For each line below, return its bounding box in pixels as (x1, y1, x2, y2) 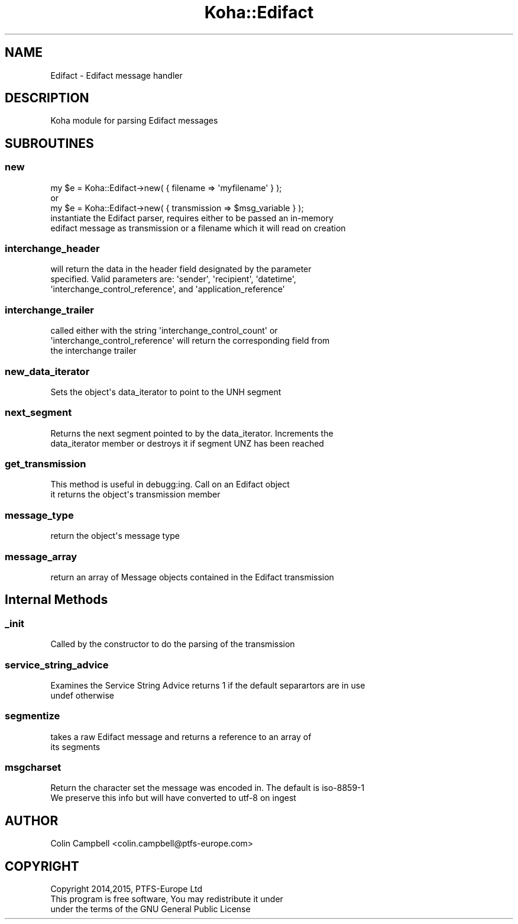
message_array (5, 550, 77, 563)
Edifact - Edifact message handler (50, 70, 183, 80)
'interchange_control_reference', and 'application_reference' (50, 284, 285, 295)
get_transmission (5, 458, 86, 470)
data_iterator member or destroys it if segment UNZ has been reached (50, 438, 324, 448)
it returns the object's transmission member (50, 489, 221, 500)
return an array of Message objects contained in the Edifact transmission (50, 571, 334, 582)
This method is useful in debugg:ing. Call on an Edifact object (50, 479, 290, 490)
